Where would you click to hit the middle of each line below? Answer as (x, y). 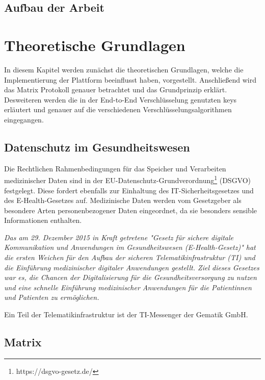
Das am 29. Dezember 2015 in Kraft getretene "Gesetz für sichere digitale (119, 237)
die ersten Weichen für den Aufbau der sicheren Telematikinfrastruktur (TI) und (130, 257)
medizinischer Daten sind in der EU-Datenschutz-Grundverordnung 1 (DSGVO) (128, 179)
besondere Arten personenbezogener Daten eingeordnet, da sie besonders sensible (131, 210)
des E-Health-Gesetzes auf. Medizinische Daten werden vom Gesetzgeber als (123, 200)
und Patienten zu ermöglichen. (52, 297)
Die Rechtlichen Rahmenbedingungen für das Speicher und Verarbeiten (115, 168)
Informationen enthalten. (43, 220)
